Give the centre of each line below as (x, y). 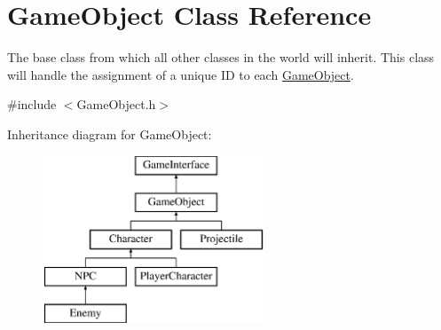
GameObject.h (116, 104)
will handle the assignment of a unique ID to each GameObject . (181, 74)
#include (32, 104)
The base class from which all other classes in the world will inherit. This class (221, 57)
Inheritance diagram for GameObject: (110, 134)
